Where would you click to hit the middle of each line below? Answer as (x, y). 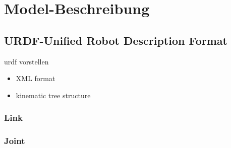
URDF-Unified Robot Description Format (116, 40)
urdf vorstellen (26, 61)
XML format (36, 78)
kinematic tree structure (53, 95)
